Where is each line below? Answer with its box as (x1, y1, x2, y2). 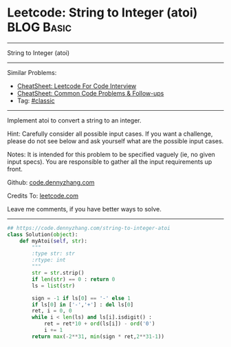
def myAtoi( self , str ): (19, 238, 88, 244)
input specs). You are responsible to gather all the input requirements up (7, 157, 212, 166)
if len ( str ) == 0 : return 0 (32, 275, 115, 283)
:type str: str (32, 250, 76, 257)
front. (7, 165, 23, 173)
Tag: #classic (16, 96, 55, 105)
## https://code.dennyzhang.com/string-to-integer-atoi (7, 224, 170, 231)
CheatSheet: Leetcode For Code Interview (16, 81, 137, 90)
